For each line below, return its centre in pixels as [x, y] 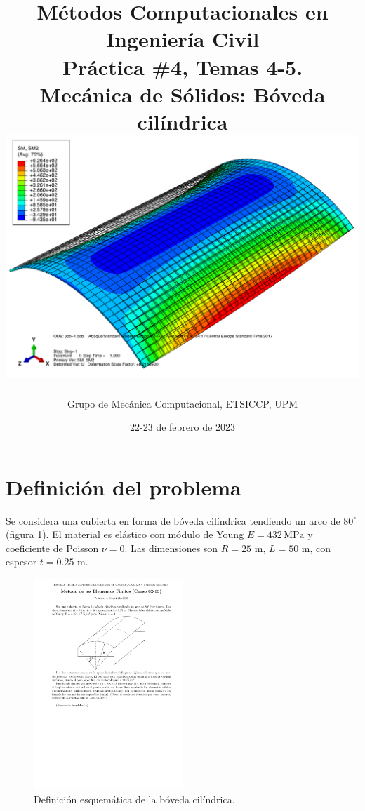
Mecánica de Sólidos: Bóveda [182, 94]
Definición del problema [124, 487]
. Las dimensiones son [171, 548]
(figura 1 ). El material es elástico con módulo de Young [125, 534]
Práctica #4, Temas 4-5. [182, 66]
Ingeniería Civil [182, 39]
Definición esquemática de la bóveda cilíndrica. [134, 799]
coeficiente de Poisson [52, 548]
